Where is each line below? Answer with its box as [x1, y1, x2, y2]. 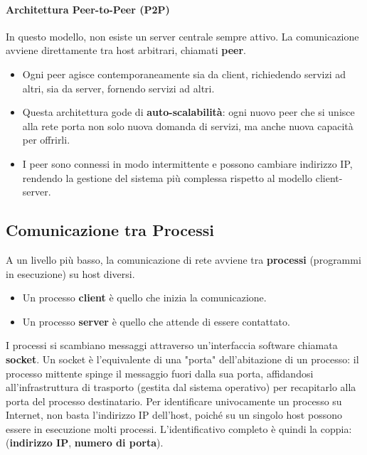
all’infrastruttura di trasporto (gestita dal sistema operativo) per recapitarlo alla [6, 380, 356, 395]
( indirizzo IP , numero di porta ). [6, 435, 164, 450]
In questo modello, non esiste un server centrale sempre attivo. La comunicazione [6, 28, 359, 43]
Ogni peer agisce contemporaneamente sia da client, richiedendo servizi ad [22, 66, 346, 81]
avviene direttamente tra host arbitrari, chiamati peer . [6, 43, 246, 58]
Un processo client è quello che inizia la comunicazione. [22, 290, 267, 305]
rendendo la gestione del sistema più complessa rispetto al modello [22, 170, 313, 185]
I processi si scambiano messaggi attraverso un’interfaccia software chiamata [6, 338, 338, 353]
